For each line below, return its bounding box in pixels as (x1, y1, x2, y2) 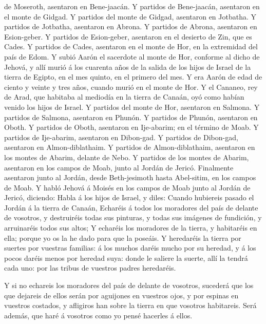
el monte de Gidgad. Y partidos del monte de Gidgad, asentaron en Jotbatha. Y (4, 11, 257, 22)
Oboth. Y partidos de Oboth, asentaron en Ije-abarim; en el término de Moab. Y (4, 122, 259, 132)
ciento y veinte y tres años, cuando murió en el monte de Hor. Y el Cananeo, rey (4, 81, 258, 92)
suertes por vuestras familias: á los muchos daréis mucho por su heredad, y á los (4, 242, 256, 253)
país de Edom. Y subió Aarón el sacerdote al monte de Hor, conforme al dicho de (4, 51, 260, 62)
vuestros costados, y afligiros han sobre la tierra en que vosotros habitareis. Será (4, 300, 257, 311)
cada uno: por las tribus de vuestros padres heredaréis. (4, 262, 176, 273)
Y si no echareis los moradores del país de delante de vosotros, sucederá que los (4, 280, 254, 291)
